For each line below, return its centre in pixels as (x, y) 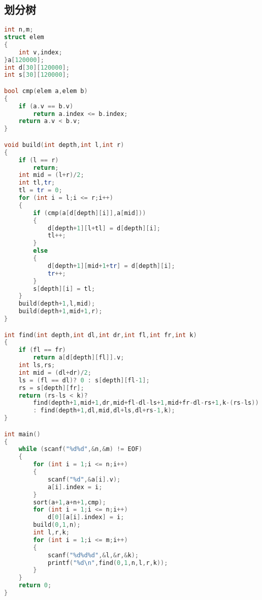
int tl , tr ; (37, 183)
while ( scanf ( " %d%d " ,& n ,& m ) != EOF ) (80, 449)
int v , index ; (40, 52)
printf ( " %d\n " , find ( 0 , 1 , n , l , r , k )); (108, 563)
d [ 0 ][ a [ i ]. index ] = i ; (86, 517)
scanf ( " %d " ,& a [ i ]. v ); (84, 479)
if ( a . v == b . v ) (46, 106)
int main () (22, 434)
